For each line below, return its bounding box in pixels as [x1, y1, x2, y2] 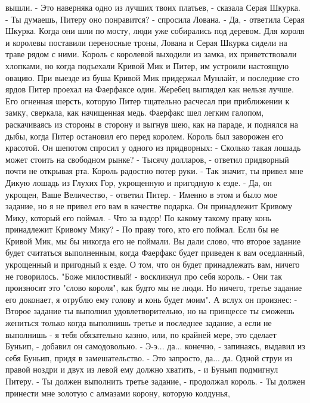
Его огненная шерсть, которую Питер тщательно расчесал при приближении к [5, 94, 290, 107]
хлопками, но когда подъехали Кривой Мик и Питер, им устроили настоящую [5, 59, 289, 72]
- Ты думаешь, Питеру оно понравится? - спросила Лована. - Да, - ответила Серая [5, 13, 305, 25]
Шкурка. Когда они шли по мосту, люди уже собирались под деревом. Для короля [5, 24, 305, 37]
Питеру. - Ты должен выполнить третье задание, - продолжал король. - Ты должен [5, 375, 305, 387]
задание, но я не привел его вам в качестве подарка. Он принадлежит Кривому [5, 200, 293, 212]
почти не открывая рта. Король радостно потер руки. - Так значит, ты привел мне [5, 165, 303, 177]
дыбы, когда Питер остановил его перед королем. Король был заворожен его [5, 129, 284, 142]
